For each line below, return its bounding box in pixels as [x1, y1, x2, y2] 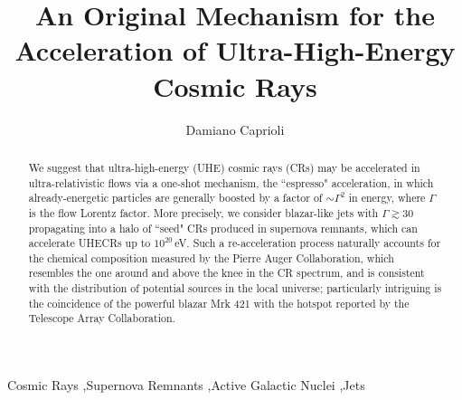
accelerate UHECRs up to [28, 235, 151, 251]
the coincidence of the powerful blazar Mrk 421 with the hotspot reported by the [28, 295, 410, 310]
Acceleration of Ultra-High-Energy [14, 32, 456, 69]
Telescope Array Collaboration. [28, 310, 175, 326]
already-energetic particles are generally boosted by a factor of [28, 190, 323, 205]
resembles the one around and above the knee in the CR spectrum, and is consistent [28, 265, 425, 281]
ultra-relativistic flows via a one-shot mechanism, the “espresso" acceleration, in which [28, 175, 434, 190]
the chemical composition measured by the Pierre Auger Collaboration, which [28, 250, 394, 265]
